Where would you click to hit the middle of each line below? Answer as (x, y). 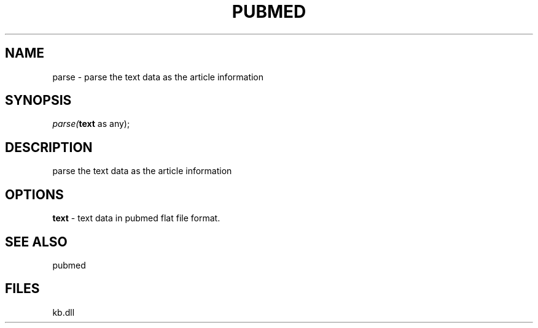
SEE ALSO (36, 242)
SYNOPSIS (38, 101)
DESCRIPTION (49, 147)
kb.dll (64, 312)
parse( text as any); (91, 124)
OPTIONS (34, 194)
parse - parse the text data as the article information (158, 77)
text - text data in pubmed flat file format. (136, 218)
